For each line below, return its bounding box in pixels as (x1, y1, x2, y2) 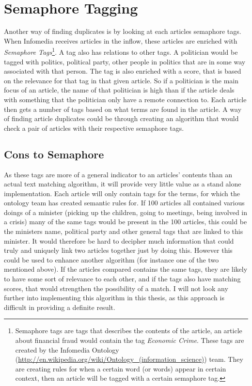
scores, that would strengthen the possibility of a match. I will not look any (4, 283, 228, 293)
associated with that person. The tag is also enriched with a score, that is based (4, 66, 241, 76)
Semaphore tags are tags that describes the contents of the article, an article (15, 325, 242, 336)
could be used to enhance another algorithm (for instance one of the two (4, 254, 219, 264)
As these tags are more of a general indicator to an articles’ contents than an (4, 169, 233, 179)
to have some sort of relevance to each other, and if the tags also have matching (4, 274, 241, 284)
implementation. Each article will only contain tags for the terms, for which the (4, 188, 240, 198)
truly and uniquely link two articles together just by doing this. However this (4, 245, 233, 255)
